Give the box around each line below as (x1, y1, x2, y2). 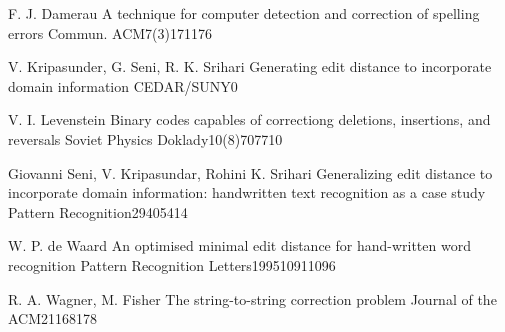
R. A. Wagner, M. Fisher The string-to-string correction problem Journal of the (8, 288, 497, 309)
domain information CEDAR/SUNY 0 (8, 75, 238, 96)
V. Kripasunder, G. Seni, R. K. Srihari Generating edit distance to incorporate (8, 56, 492, 77)
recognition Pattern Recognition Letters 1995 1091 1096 (8, 254, 336, 275)
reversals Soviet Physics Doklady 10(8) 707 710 (8, 128, 283, 149)
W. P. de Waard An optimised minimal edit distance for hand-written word (8, 235, 471, 256)
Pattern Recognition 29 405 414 (8, 201, 188, 222)
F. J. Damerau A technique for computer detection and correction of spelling (8, 3, 480, 23)
